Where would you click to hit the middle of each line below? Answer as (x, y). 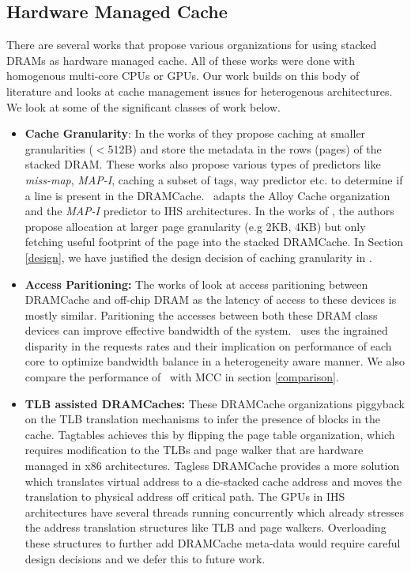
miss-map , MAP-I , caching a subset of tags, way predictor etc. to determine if (214, 179)
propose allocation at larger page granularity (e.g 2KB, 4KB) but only (195, 226)
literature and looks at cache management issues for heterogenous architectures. (200, 91)
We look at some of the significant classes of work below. (143, 106)
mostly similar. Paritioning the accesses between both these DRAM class (201, 314)
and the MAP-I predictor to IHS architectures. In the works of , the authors (209, 211)
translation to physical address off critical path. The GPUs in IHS (185, 496)
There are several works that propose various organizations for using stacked (192, 45)
